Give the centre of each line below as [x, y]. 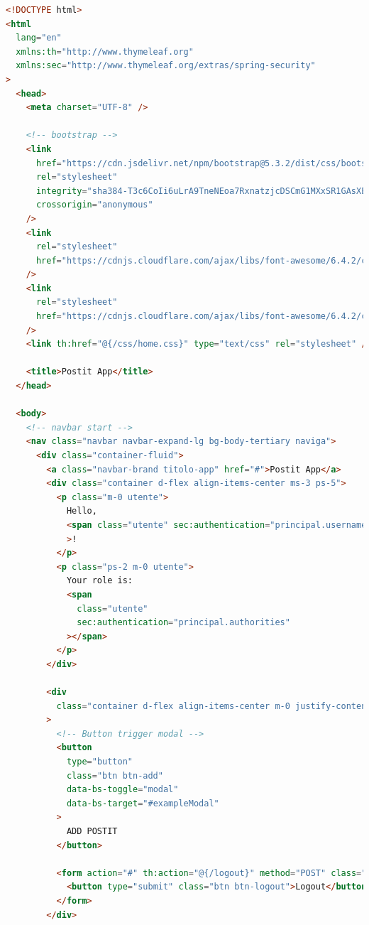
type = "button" [99, 762]
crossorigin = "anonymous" [94, 205]
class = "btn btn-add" [115, 775]
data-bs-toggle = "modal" [122, 790]
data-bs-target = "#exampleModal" [143, 803]
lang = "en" [39, 38]
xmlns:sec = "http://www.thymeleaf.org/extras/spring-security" [166, 66]
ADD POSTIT [92, 832]
